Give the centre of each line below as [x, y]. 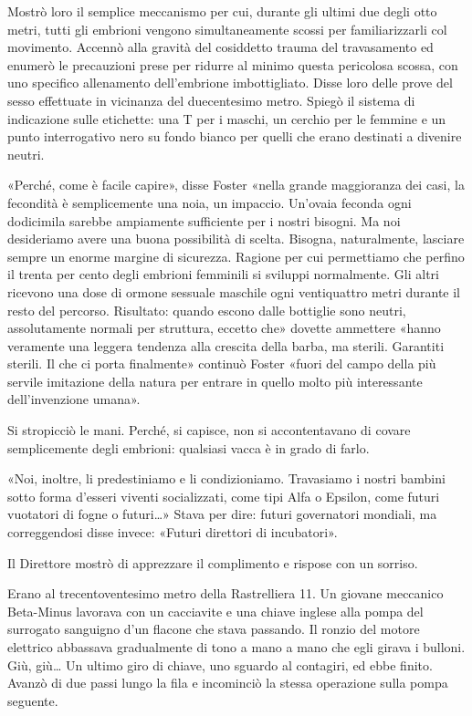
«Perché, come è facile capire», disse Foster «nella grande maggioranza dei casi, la [236, 185]
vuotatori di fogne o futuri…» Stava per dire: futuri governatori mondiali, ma [222, 514]
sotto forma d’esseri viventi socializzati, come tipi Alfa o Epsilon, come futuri [224, 496]
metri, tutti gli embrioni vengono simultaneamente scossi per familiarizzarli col [227, 29]
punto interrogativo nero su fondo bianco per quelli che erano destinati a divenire [235, 136]
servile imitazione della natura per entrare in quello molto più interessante [215, 381]
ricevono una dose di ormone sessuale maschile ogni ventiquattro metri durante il [234, 291]
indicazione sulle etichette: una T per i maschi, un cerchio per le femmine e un [227, 118]
